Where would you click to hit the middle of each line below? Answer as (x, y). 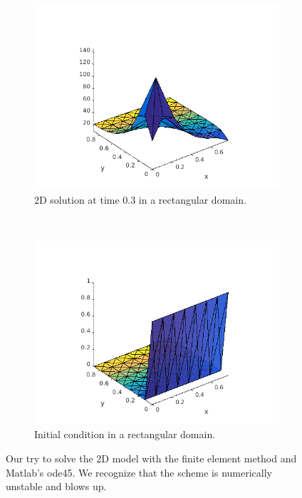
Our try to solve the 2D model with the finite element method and (151, 458)
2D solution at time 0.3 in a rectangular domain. (140, 199)
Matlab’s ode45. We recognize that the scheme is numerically (139, 472)
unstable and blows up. (56, 486)
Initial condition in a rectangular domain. (125, 434)
